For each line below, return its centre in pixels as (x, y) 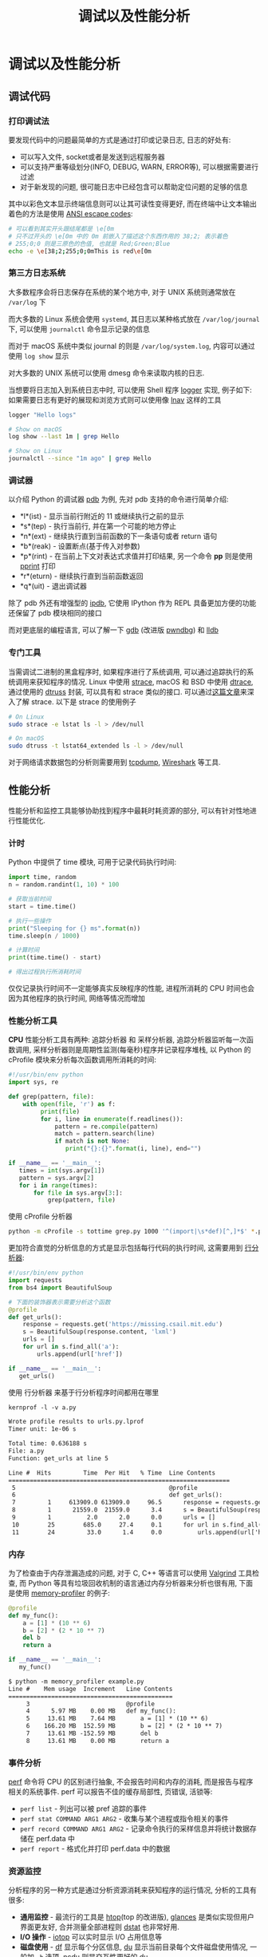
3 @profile (91, 1704)
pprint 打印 (37, 566)
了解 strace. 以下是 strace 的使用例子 (76, 701)
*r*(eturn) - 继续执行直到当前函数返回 (81, 576)
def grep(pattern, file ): (51, 1097)
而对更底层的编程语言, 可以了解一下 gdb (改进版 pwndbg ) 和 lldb (114, 630)
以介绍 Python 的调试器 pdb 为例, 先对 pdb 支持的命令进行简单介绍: (118, 499)
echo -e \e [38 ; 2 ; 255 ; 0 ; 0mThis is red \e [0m (80, 251)
